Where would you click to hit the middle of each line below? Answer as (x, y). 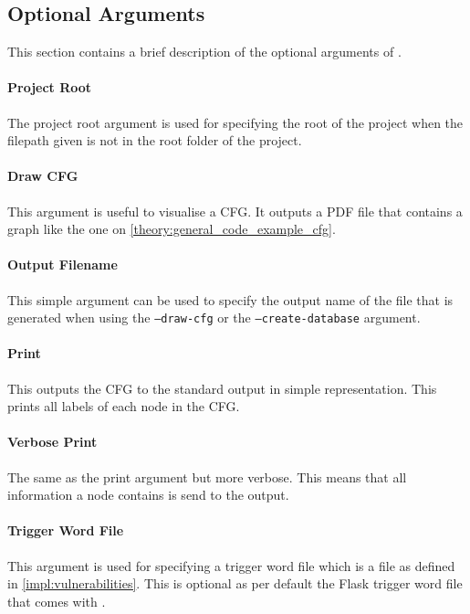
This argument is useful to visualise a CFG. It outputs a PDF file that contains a (235, 211)
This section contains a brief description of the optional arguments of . (204, 52)
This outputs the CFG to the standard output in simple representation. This (222, 388)
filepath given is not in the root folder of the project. (155, 140)
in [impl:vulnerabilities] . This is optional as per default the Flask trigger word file (235, 583)
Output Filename (63, 265)
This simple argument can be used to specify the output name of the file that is (230, 299)
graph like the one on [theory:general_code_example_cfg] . (172, 229)
